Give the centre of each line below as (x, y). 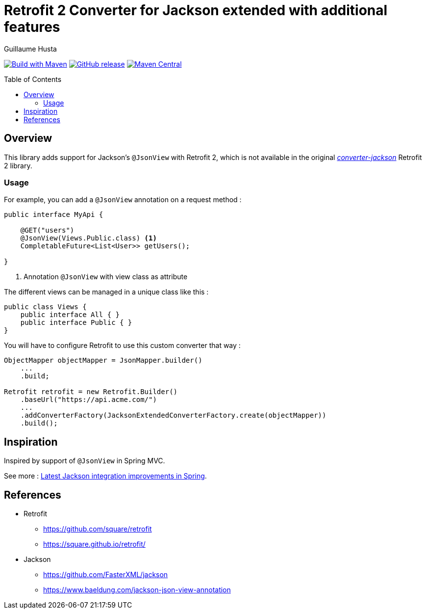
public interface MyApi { (54, 215)
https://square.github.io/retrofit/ (94, 544)
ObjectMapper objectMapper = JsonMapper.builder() (103, 360)
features (32, 27)
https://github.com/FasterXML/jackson (106, 575)
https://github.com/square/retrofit (98, 529)
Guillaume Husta (30, 49)
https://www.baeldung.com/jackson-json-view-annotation (137, 590)
